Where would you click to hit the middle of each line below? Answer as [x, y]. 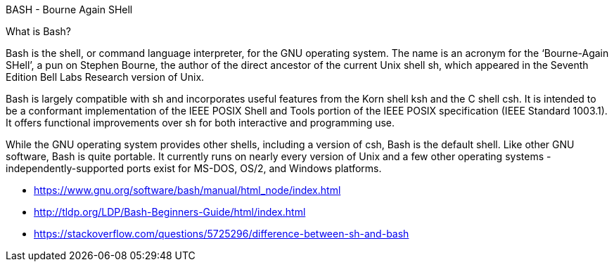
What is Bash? [39, 31]
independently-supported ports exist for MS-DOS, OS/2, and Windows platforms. [194, 168]
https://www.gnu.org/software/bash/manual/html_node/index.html [187, 190]
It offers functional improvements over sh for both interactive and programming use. [200, 123]
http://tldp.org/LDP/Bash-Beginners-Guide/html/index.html [170, 212]
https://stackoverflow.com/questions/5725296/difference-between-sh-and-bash [222, 234]
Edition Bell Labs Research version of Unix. [105, 77]
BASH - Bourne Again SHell [69, 9]
